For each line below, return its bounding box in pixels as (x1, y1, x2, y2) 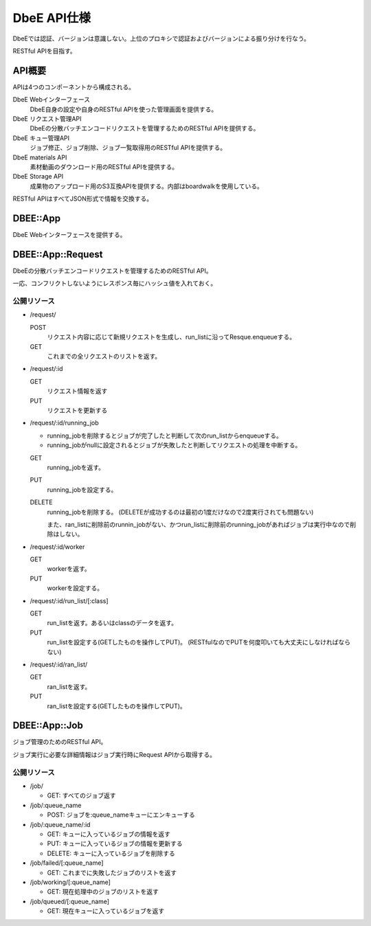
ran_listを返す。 (47, 682, 91, 690)
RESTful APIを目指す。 (12, 47, 77, 55)
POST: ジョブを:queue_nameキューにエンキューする (47, 811, 195, 819)
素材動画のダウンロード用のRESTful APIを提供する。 (30, 162, 179, 171)
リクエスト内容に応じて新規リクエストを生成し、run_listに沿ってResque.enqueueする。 (47, 333, 296, 341)
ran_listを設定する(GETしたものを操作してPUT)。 (47, 701, 187, 710)
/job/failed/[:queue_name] (30, 859, 104, 867)
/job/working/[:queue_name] (30, 878, 111, 886)
